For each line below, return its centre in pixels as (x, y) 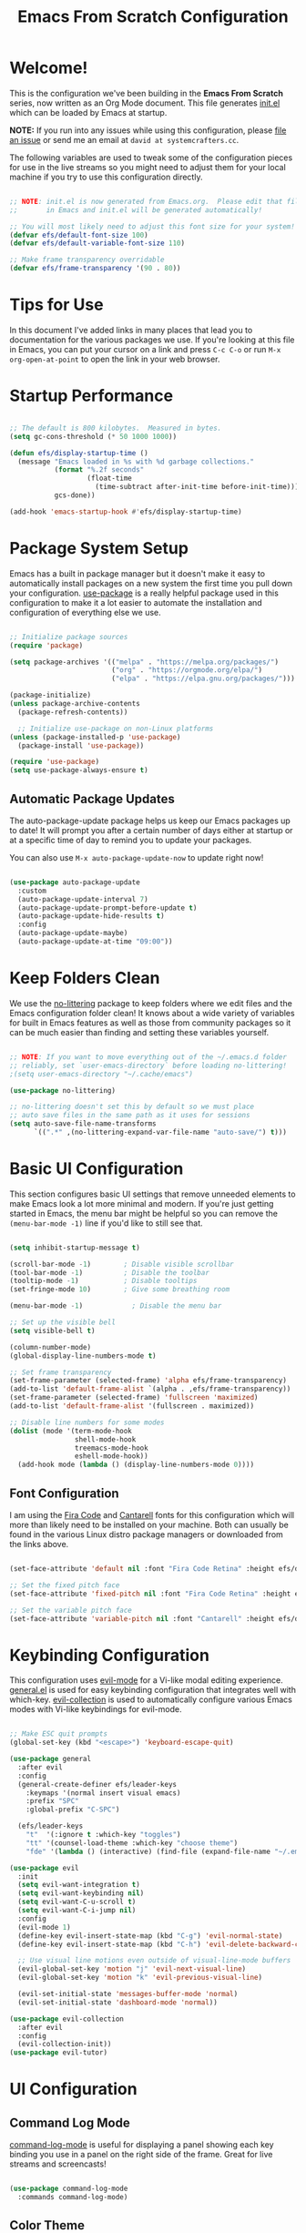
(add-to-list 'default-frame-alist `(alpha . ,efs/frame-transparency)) (150, 1389)
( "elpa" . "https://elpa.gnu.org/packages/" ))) (203, 679)
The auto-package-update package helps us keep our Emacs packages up (150, 821)
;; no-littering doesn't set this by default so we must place (132, 1107)
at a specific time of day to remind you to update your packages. (131, 840)
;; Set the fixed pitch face (65, 1585)
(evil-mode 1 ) (44, 1927)
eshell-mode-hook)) (111, 1456)
